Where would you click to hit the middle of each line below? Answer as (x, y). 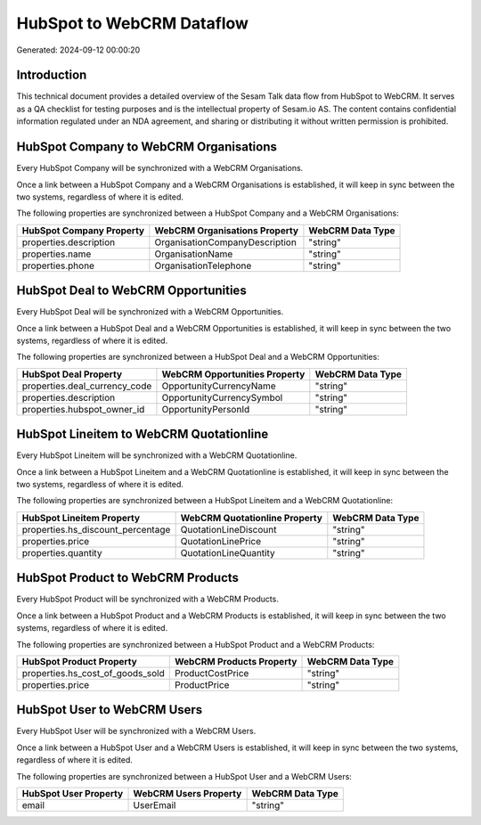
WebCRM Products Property (236, 661)
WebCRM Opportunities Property (233, 374)
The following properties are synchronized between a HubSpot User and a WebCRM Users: (184, 776)
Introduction (52, 75)
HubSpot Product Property (79, 661)
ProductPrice (202, 684)
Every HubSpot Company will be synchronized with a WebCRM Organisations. (160, 168)
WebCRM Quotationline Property (251, 518)
